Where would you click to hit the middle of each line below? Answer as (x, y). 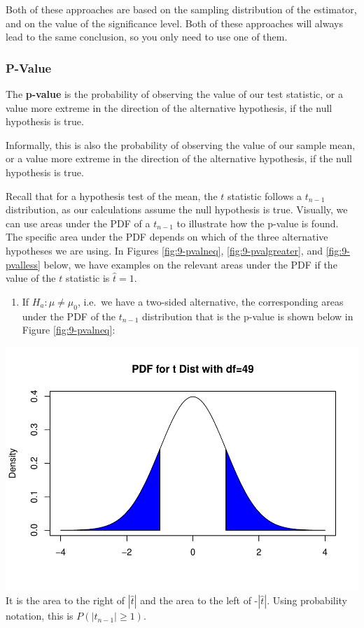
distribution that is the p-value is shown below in (248, 316)
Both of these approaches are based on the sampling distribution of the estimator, (181, 9)
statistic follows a (265, 195)
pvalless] (23, 264)
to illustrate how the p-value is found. (258, 223)
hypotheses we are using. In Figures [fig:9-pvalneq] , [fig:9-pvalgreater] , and (164, 250)
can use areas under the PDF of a (78, 223)
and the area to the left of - (199, 600)
